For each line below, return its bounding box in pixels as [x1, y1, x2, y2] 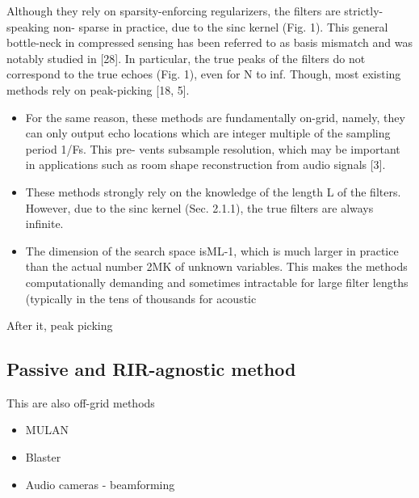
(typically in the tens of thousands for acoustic [25, 289, 257, 306]
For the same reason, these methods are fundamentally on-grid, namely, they [25, 108, 405, 125]
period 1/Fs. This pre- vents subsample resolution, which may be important [25, 140, 400, 157]
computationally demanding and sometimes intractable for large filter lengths [25, 273, 409, 290]
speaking [6, 18, 49, 35]
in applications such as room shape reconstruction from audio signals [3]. [25, 156, 386, 173]
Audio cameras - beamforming [25, 475, 175, 492]
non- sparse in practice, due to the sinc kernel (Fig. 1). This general [52, 18, 388, 35]
